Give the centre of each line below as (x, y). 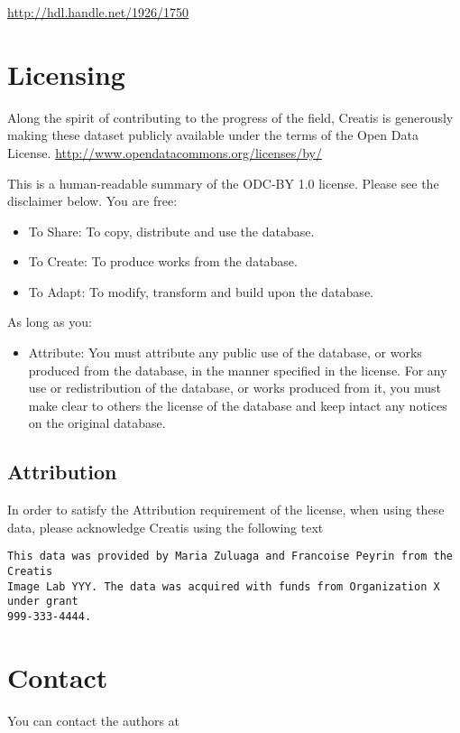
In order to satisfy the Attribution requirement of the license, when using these (226, 510)
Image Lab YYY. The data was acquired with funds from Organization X (224, 586)
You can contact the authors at (94, 720)
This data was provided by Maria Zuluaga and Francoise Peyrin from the (230, 557)
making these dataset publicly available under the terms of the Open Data (213, 135)
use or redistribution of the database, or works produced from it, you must (235, 388)
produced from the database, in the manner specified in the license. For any (238, 370)
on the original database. (97, 423)
